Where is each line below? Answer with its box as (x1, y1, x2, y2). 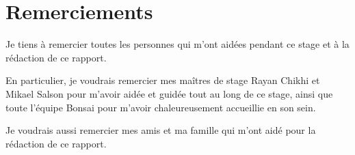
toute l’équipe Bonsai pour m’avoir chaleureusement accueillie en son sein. (5, 100, 316, 114)
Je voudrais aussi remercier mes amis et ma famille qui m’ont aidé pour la (5, 123, 316, 137)
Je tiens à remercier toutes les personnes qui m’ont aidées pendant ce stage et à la (5, 37, 350, 51)
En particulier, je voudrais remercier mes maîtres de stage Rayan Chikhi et (5, 73, 320, 87)
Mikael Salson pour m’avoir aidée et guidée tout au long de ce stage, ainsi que (5, 86, 333, 100)
